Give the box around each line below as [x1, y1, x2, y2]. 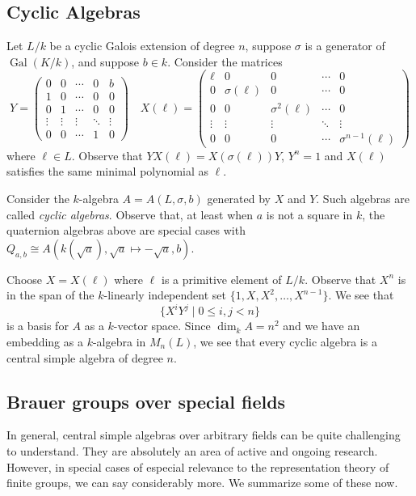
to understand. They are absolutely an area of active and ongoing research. [6, 443, 378, 459]
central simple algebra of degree [6, 349, 163, 366]
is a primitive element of [161, 270, 282, 287]
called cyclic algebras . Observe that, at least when [6, 206, 254, 223]
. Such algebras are [316, 189, 410, 206]
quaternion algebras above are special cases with [6, 222, 246, 239]
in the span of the [6, 286, 95, 303]
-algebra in [92, 333, 146, 350]
